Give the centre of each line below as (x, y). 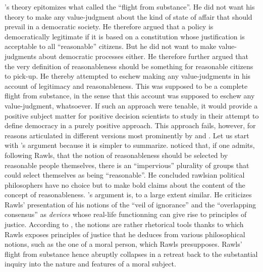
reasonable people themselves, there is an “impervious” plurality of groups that (127, 165)
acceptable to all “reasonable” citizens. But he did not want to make (111, 46)
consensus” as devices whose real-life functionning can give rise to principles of (126, 214)
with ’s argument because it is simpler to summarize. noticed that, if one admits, (130, 145)
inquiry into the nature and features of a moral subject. (90, 264)
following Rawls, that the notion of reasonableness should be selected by (116, 155)
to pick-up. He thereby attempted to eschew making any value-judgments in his (128, 76)
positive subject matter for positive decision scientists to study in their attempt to (132, 115)
